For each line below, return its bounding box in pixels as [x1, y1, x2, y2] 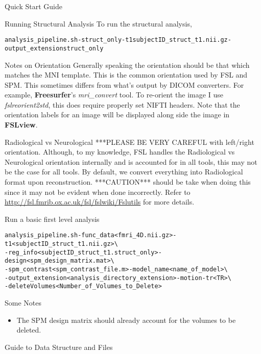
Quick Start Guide [5, 1, 62, 11]
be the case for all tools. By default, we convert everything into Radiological [5, 166, 243, 177]
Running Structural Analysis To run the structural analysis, [5, 18, 192, 29]
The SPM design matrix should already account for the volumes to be [16, 314, 236, 325]
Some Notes [5, 297, 42, 308]
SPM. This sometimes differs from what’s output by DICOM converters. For [5, 79, 244, 90]
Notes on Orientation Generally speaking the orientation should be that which [5, 59, 250, 70]
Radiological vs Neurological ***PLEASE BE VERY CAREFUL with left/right [5, 136, 254, 147]
